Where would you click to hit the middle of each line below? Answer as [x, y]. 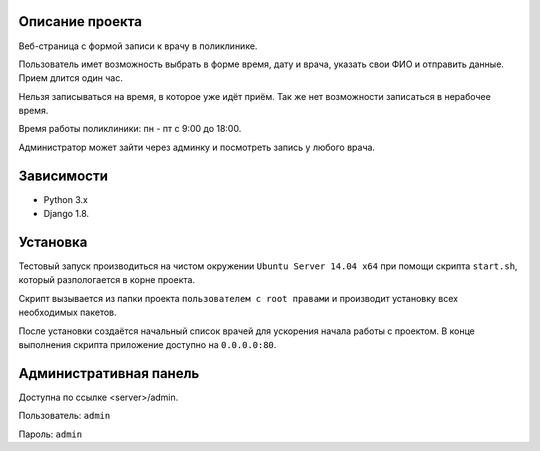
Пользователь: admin [64, 416]
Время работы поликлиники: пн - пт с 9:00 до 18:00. [130, 129]
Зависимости [63, 175]
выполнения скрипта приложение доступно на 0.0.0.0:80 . [147, 345]
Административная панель [109, 373]
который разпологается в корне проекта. [106, 280]
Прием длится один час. [71, 78]
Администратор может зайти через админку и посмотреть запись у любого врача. [196, 147]
